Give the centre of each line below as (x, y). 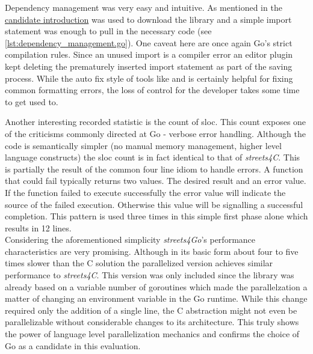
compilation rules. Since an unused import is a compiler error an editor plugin (149, 54)
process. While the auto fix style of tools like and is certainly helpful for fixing (149, 78)
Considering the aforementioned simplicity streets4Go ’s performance (130, 240)
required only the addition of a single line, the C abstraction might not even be (151, 310)
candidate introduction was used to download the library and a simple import (148, 19)
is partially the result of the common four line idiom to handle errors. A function (154, 169)
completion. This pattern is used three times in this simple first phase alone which (156, 216)
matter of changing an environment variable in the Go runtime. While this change (156, 298)
